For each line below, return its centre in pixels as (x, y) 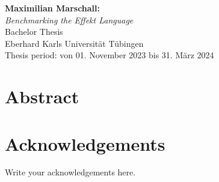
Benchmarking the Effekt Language (69, 20)
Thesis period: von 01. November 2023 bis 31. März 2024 (109, 55)
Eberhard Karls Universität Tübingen (74, 43)
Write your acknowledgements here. (70, 172)
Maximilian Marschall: (53, 8)
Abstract (42, 96)
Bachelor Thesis (34, 32)
